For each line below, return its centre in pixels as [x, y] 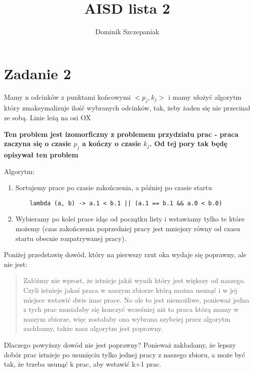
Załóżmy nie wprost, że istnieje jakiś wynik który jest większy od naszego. [134, 280]
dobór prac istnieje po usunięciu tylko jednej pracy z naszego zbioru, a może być [125, 354]
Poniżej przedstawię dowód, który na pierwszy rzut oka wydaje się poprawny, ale [125, 254]
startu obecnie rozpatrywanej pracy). [71, 238]
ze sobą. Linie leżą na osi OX [47, 118]
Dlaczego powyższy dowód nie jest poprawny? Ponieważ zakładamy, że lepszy [120, 345]
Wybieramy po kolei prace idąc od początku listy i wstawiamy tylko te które [130, 219]
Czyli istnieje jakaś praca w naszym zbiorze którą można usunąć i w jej [130, 290]
